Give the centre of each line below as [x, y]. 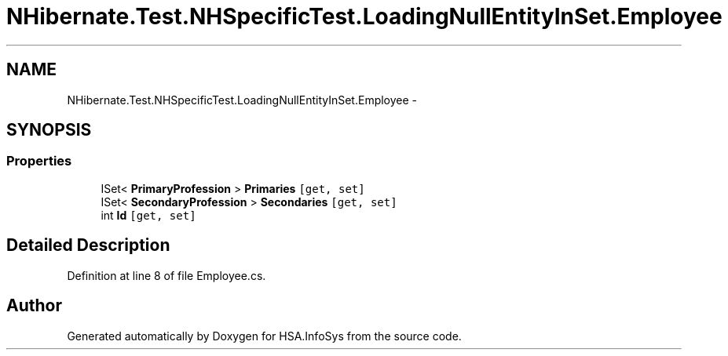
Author [34, 306]
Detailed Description [88, 245]
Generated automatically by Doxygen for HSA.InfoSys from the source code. [264, 336]
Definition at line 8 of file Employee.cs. [166, 275]
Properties [39, 161]
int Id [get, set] [148, 215]
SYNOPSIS [49, 130]
